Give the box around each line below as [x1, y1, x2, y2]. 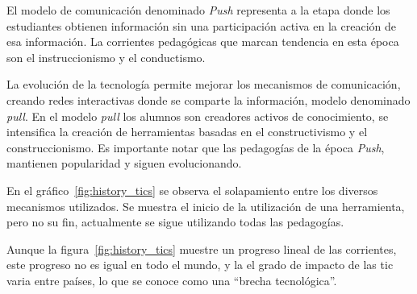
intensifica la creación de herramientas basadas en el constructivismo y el [6, 123, 368, 140]
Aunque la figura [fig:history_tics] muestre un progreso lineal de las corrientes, [6, 240, 397, 257]
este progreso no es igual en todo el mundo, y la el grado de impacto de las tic [6, 256, 394, 273]
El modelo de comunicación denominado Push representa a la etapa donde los [6, 2, 390, 18]
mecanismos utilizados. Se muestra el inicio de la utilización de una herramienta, [6, 197, 405, 214]
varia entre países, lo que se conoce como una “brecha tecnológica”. [6, 271, 337, 288]
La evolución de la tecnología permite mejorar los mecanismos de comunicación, [6, 76, 401, 93]
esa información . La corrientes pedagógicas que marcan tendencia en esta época [6, 33, 399, 50]
